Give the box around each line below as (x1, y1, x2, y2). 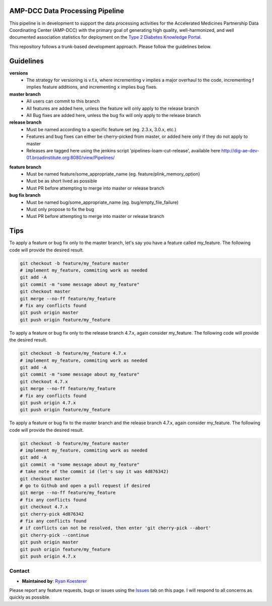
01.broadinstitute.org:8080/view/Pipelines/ (26, 154, 115, 161)
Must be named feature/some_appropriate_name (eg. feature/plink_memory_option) (26, 171, 200, 177)
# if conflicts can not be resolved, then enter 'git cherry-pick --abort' (20, 525, 212, 531)
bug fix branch (9, 192, 41, 198)
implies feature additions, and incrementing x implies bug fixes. (26, 84, 158, 90)
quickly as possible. (9, 594, 50, 600)
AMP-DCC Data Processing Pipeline (9, 7, 124, 15)
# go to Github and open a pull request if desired (20, 483, 151, 488)
